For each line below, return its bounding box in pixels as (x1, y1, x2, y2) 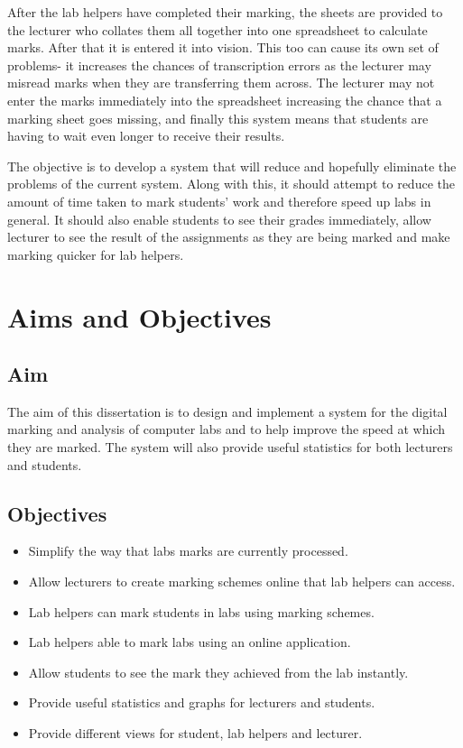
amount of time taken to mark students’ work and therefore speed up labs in (7, 191, 431, 210)
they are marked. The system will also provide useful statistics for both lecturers (7, 438, 453, 457)
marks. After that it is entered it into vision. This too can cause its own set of (7, 38, 439, 57)
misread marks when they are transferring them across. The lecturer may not (7, 73, 435, 92)
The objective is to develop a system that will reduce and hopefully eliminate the (7, 156, 457, 175)
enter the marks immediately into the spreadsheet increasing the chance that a (7, 90, 442, 109)
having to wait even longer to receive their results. (7, 126, 285, 145)
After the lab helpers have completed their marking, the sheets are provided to (7, 3, 443, 21)
